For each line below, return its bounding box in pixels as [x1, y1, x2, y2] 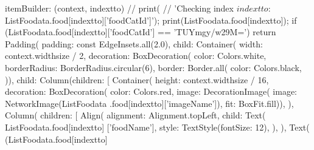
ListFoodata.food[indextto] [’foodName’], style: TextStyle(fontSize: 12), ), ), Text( [5, 120, 310, 133]
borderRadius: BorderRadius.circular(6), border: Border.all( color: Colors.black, [5, 61, 302, 73]
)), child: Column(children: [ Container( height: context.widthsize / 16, [5, 73, 269, 86]
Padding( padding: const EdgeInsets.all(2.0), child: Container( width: [5, 37, 263, 50]
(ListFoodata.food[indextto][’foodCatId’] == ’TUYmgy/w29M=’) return [5, 26, 276, 38]
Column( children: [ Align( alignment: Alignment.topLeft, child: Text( [5, 109, 266, 121]
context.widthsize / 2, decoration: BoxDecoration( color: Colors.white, [5, 49, 267, 62]
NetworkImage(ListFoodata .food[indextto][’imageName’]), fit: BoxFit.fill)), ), [5, 97, 294, 109]
